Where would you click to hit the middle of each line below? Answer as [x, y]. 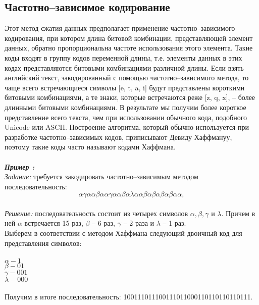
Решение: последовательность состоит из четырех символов [96, 213]
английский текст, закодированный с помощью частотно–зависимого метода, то [127, 78]
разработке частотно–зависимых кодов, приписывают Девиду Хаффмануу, [118, 137]
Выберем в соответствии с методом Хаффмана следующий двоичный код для [123, 233]
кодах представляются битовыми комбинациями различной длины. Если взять [124, 67]
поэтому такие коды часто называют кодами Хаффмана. [90, 147]
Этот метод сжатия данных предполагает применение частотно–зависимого [120, 28]
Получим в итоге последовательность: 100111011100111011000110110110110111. [129, 297]
